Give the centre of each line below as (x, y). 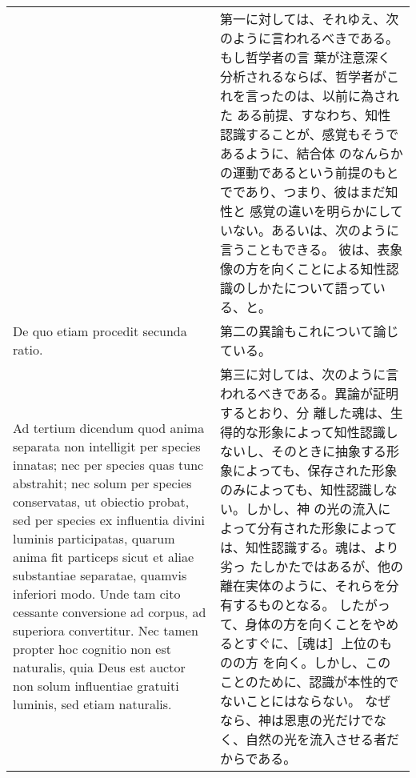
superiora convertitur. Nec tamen (106, 630)
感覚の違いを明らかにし (320, 211)
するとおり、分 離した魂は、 (305, 413)
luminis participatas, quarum (94, 538)
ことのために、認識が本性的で (309, 682)
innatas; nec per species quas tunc (108, 465)
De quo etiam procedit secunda (100, 331)
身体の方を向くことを (309, 624)
